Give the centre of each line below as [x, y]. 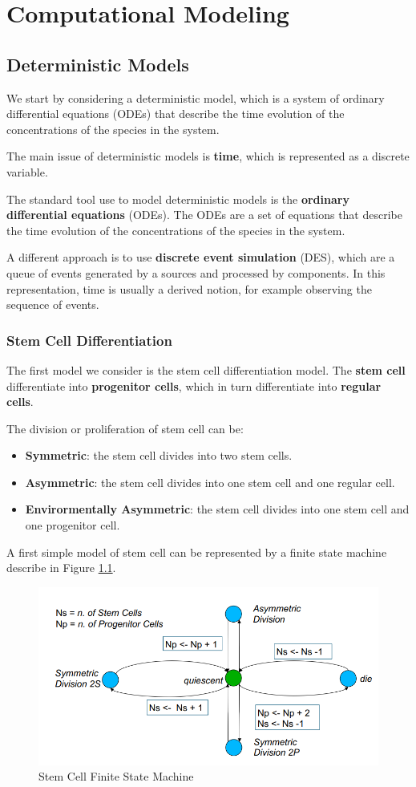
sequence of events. [53, 304]
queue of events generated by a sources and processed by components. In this [196, 272]
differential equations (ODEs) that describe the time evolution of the [176, 114]
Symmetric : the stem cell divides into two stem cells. [159, 455]
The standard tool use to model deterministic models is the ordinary [178, 199]
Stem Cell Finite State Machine [116, 776]
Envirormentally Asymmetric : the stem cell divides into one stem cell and [217, 509]
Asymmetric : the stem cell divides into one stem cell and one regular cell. [210, 482]
